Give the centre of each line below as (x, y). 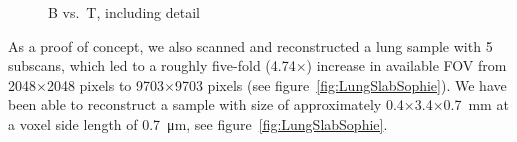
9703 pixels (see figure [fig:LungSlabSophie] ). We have (340, 84)
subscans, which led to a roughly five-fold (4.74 (152, 65)
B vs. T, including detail (124, 12)
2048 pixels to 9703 (105, 84)
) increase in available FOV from (406, 65)
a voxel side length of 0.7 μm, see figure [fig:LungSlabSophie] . (198, 123)
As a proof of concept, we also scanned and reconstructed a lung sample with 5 (250, 45)
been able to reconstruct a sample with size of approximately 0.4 (206, 104)
